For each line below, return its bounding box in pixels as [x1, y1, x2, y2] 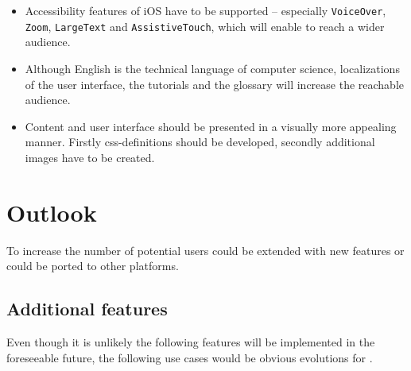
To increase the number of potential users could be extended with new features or [6, 242, 405, 258]
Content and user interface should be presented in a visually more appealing [25, 118, 397, 134]
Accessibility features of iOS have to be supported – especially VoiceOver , [25, 2, 386, 18]
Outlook [6, 195, 97, 228]
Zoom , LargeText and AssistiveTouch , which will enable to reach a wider [25, 17, 385, 34]
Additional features [6, 296, 168, 321]
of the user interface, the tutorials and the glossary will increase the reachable [25, 75, 405, 92]
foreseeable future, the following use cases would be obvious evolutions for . [6, 349, 373, 365]
